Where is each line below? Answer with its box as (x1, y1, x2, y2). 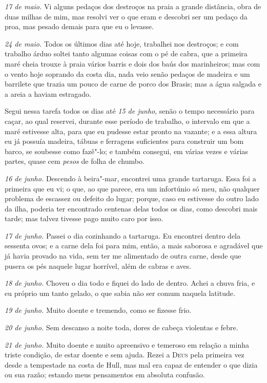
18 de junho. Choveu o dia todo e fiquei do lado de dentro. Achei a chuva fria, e (5, 278, 255, 288)
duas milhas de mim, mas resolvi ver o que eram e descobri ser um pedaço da (5, 11, 248, 22)
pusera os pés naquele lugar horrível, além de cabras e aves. (5, 260, 192, 271)
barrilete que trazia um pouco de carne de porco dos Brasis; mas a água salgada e (5, 78, 261, 89)
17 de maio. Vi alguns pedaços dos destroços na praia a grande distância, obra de (5, 1, 261, 11)
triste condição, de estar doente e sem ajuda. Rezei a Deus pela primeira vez (5, 349, 244, 360)
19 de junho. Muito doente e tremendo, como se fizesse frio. (5, 305, 192, 315)
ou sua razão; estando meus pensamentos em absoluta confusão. (5, 369, 205, 380)
